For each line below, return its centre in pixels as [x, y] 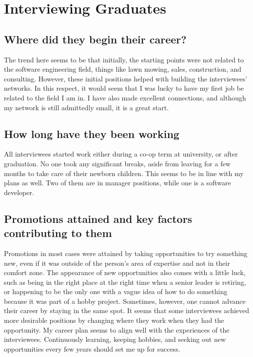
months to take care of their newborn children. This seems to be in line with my [124, 173]
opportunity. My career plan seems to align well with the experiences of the [117, 329]
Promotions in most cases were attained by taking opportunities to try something [126, 253]
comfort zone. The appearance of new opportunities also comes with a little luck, [125, 272]
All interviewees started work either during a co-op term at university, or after [121, 154]
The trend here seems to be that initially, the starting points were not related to [124, 59]
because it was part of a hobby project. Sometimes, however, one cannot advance [125, 301]
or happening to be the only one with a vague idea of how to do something [116, 291]
